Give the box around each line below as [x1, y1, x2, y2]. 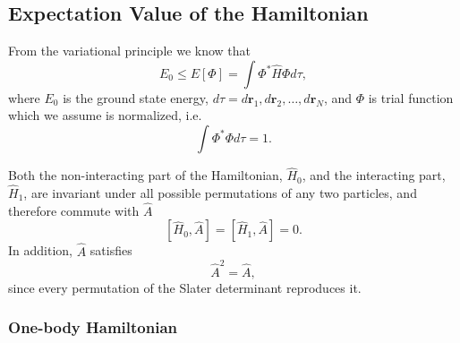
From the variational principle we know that [8, 41, 251, 60]
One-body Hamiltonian [8, 316, 178, 339]
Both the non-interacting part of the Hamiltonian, [8, 166, 283, 184]
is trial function [368, 88, 454, 107]
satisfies [89, 241, 132, 260]
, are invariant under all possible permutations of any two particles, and [23, 184, 417, 202]
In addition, [8, 241, 72, 260]
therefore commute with [8, 201, 140, 219]
